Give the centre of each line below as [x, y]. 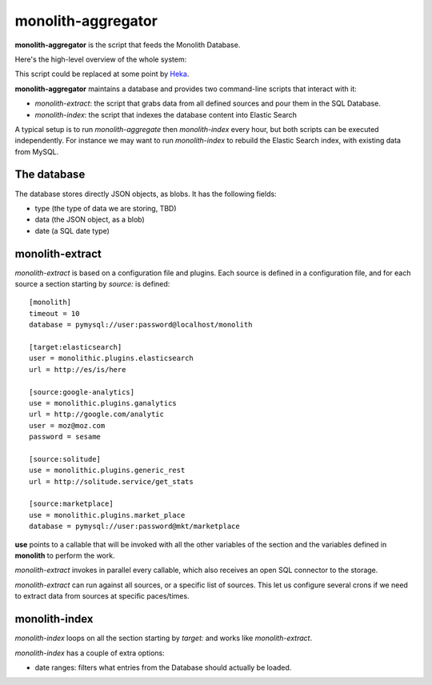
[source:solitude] [65, 459]
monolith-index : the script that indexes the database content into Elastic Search [166, 114]
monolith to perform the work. [65, 555]
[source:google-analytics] [82, 392]
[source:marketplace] [71, 504]
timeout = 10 [54, 313]
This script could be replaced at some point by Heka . [102, 74]
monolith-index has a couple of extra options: [90, 653]
